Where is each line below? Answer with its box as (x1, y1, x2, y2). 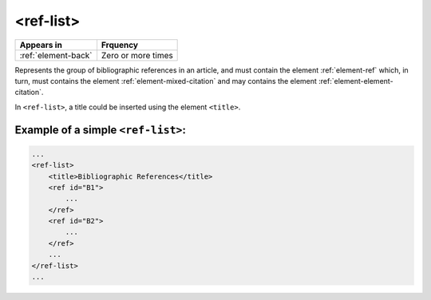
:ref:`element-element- (318, 76, 394, 85)
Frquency (101, 39, 139, 50)
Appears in (19, 39, 63, 50)
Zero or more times (101, 49, 173, 61)
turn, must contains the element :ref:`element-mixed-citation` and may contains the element (14, 76, 317, 85)
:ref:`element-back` (19, 49, 93, 61)
